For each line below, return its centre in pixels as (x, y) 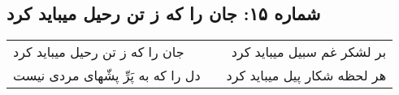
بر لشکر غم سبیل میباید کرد (309, 52)
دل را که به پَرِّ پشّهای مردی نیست (107, 76)
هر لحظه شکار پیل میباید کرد (306, 76)
